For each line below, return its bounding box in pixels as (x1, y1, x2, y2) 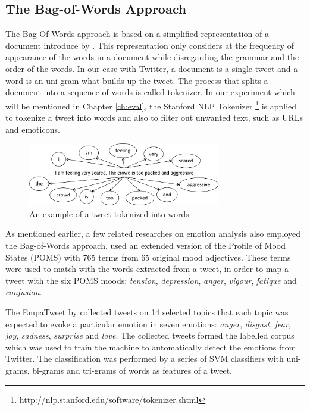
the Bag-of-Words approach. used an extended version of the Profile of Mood (5, 239, 286, 252)
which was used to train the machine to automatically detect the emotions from (5, 340, 296, 353)
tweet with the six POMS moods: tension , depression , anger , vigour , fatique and (5, 274, 297, 286)
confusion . (5, 286, 42, 298)
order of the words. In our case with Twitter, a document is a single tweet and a (5, 62, 298, 74)
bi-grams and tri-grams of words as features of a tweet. (32, 364, 232, 376)
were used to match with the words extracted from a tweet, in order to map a (5, 262, 289, 275)
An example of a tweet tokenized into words (29, 207, 189, 220)
